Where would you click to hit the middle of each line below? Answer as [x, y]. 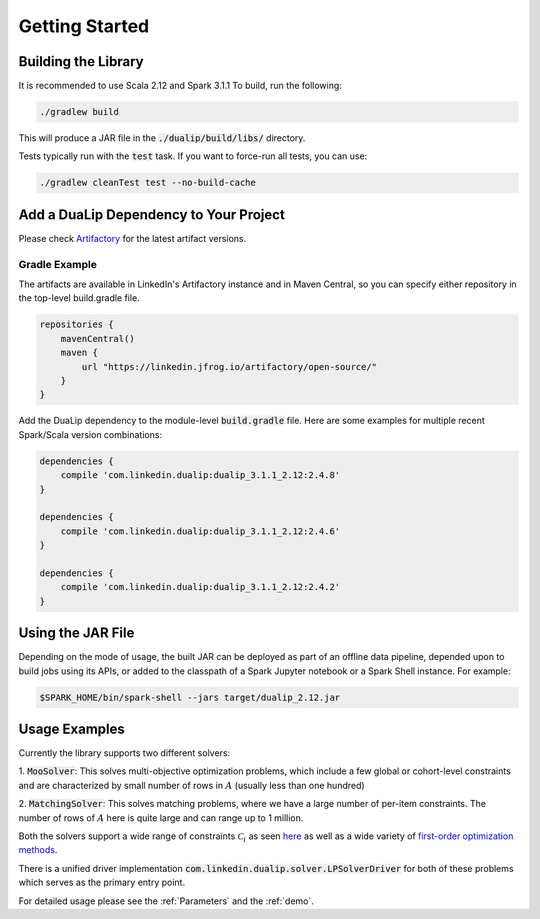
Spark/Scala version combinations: [90, 434]
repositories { [76, 324]
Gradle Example [57, 264]
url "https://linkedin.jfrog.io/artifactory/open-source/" [229, 366]
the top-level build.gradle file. [79, 298]
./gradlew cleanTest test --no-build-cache [148, 183]
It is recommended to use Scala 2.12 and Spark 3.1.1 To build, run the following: [180, 86]
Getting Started [84, 26]
